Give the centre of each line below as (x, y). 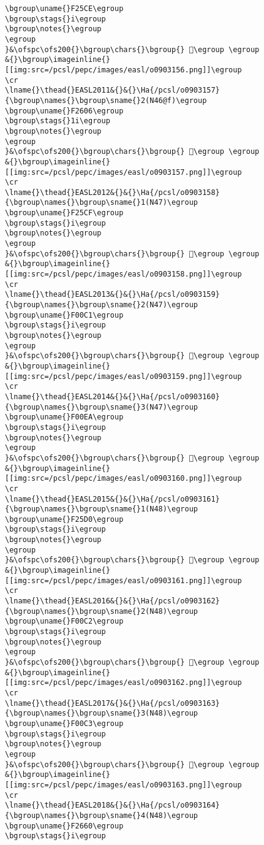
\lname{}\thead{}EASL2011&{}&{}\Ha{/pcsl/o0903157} (112, 90)
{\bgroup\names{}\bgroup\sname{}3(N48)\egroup (101, 713)
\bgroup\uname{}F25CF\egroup (64, 213)
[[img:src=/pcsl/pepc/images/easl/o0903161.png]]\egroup (123, 580)
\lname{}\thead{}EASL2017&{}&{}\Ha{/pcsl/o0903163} (112, 703)
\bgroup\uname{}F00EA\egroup (64, 417)
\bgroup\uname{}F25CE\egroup (64, 9)
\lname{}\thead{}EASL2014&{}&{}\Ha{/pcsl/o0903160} (112, 396)
